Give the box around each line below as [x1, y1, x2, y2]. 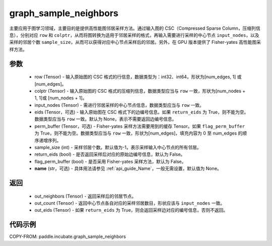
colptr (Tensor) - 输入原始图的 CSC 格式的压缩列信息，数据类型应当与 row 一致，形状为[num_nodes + [34, 88, 246, 94]
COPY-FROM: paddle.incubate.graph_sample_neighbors [9, 233, 126, 239]
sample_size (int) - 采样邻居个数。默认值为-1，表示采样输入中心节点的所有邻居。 [34, 144, 201, 151]
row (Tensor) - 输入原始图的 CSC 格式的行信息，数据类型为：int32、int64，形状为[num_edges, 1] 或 [34, 74, 242, 80]
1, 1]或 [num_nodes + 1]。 [34, 95, 87, 101]
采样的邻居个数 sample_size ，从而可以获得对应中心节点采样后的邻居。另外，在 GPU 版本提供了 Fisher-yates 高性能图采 [9, 39, 261, 45]
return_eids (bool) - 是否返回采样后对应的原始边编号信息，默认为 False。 [34, 151, 185, 157]
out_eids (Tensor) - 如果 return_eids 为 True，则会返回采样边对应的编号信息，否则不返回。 [34, 207, 228, 213]
